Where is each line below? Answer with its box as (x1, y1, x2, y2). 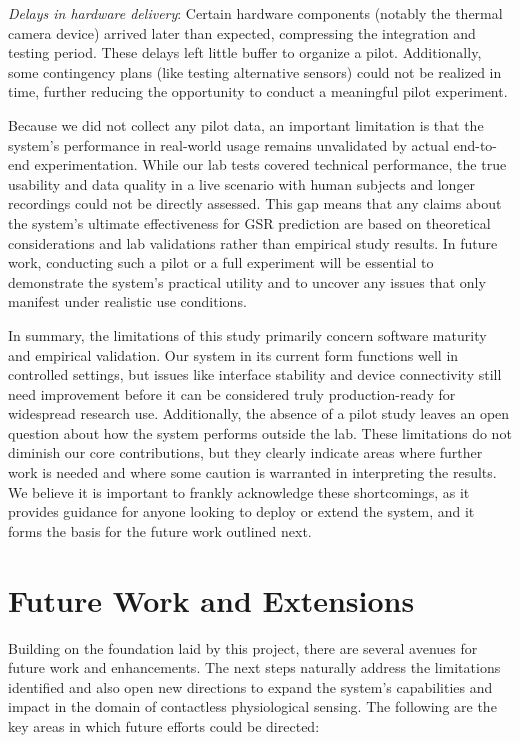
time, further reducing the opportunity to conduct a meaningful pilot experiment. (8, 81, 508, 102)
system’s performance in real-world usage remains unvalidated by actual (8, 134, 449, 155)
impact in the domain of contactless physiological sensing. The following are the (8, 696, 497, 717)
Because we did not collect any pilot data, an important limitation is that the (8, 114, 484, 135)
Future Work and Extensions (8, 579, 415, 620)
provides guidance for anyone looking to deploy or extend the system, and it (8, 501, 475, 522)
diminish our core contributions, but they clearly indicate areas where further (8, 442, 483, 463)
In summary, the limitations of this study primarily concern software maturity (8, 324, 487, 345)
